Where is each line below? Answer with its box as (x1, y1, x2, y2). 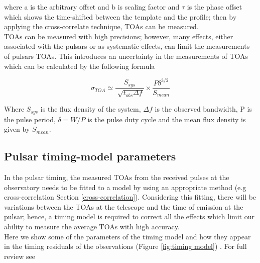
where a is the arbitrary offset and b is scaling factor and (4, 2, 180, 12)
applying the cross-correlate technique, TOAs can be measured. (4, 21, 199, 32)
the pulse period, (4, 114, 56, 124)
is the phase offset (187, 2, 242, 12)
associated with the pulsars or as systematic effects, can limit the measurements (4, 41, 250, 51)
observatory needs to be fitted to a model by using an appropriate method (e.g (4, 182, 246, 192)
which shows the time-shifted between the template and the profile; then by (4, 11, 237, 22)
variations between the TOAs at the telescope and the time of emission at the (4, 201, 243, 212)
